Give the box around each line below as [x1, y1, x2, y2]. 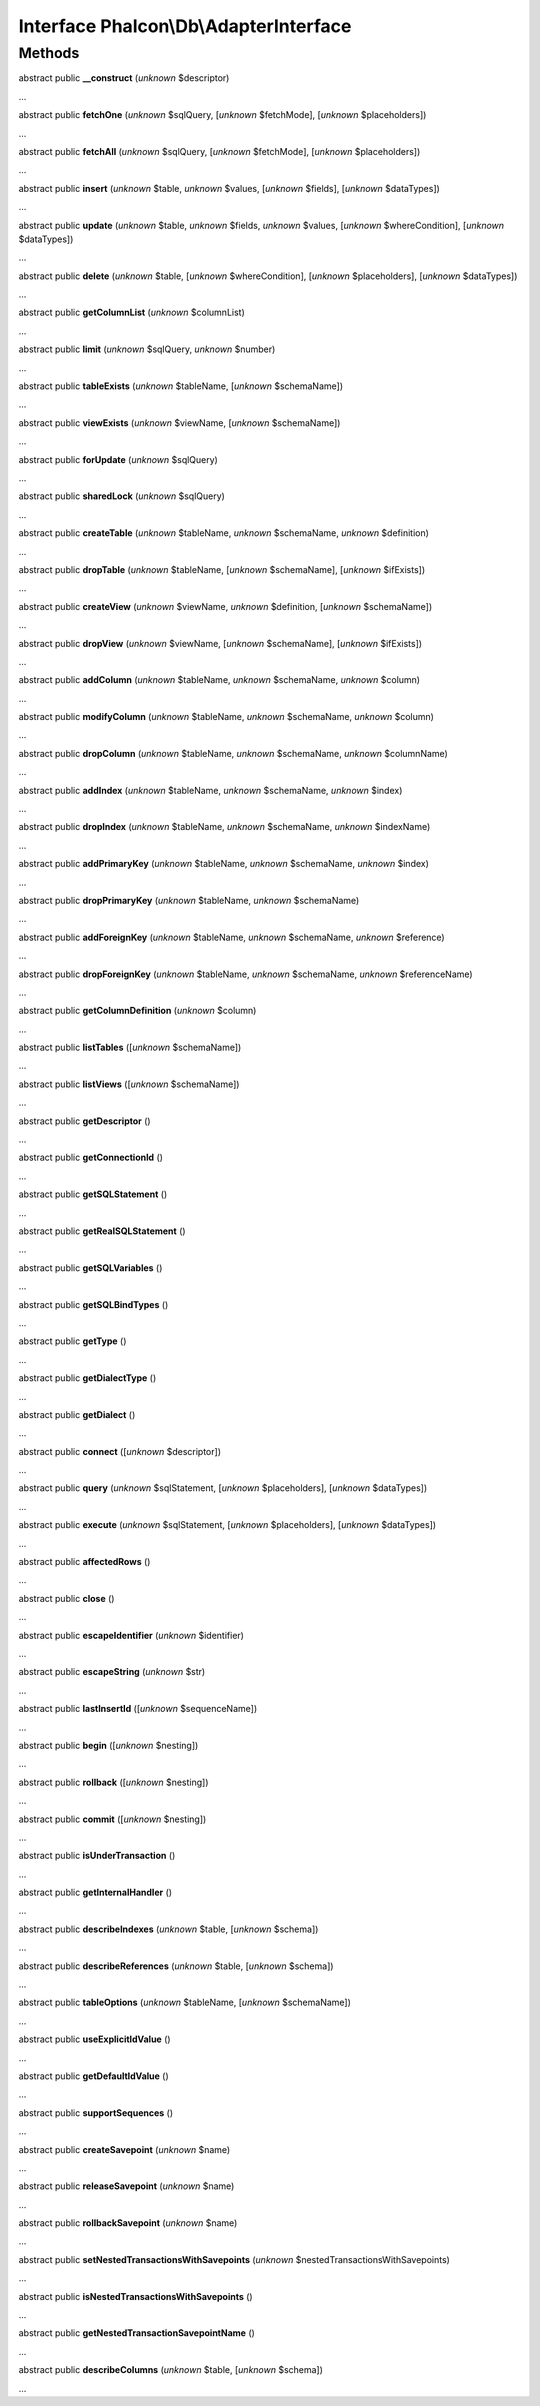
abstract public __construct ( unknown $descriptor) [18, 72, 230, 84]
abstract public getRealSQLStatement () [18, 1225, 186, 1237]
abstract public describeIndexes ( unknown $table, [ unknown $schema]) [18, 1923, 319, 1935]
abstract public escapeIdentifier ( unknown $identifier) [18, 1629, 245, 1641]
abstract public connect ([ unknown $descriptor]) [18, 1445, 222, 1457]
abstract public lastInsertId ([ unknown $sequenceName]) [18, 1703, 258, 1715]
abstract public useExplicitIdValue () [18, 2033, 171, 2045]
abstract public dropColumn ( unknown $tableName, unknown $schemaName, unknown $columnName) [18, 747, 449, 759]
